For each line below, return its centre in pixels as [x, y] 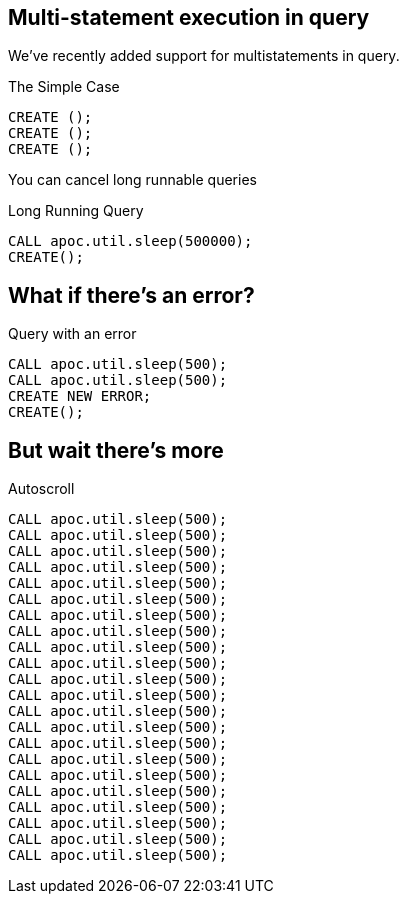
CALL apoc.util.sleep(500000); [130, 241]
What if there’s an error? [131, 295]
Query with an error [72, 334]
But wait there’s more [116, 450]
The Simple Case [64, 87]
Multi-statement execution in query [189, 17]
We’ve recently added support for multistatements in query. [204, 56]
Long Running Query [76, 211]
